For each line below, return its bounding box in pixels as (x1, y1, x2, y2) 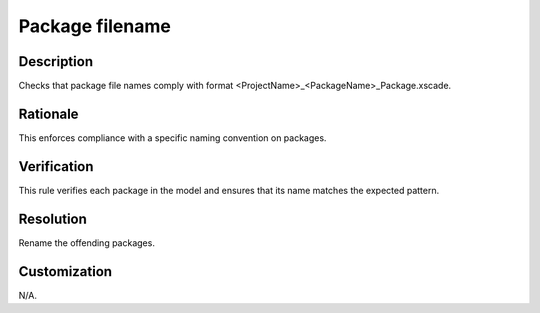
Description (18, 53, 94, 70)
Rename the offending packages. (18, 236, 155, 249)
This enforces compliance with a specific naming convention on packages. (18, 131, 327, 144)
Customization (18, 263, 113, 280)
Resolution (18, 210, 87, 227)
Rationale (18, 105, 79, 122)
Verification (18, 158, 94, 175)
